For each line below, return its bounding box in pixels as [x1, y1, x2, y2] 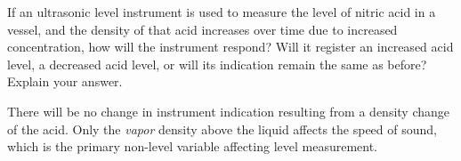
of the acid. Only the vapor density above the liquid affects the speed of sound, [7, 119, 437, 138]
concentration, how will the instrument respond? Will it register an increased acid [7, 37, 454, 56]
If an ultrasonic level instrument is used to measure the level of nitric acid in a [7, 3, 436, 20]
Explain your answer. [7, 72, 123, 91]
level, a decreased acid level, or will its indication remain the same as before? [7, 54, 427, 73]
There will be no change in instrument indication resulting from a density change [7, 101, 450, 120]
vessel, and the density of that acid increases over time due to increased [7, 20, 398, 38]
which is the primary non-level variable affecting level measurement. [7, 137, 377, 156]
